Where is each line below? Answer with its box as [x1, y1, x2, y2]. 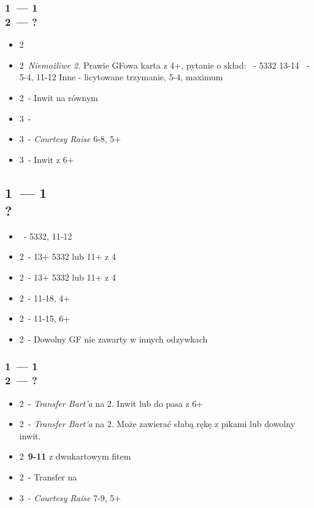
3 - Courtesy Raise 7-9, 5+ [19, 491, 121, 504]
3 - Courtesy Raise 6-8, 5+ [19, 132, 121, 145]
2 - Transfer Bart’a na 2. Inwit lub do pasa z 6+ [19, 396, 204, 409]
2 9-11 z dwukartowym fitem [19, 450, 131, 463]
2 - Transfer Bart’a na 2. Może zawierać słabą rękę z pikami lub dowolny [19, 417, 296, 430]
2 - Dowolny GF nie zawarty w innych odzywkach [19, 332, 208, 345]
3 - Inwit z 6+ [19, 153, 74, 165]
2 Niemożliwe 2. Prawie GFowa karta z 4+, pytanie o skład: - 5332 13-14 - [19, 58, 310, 71]
